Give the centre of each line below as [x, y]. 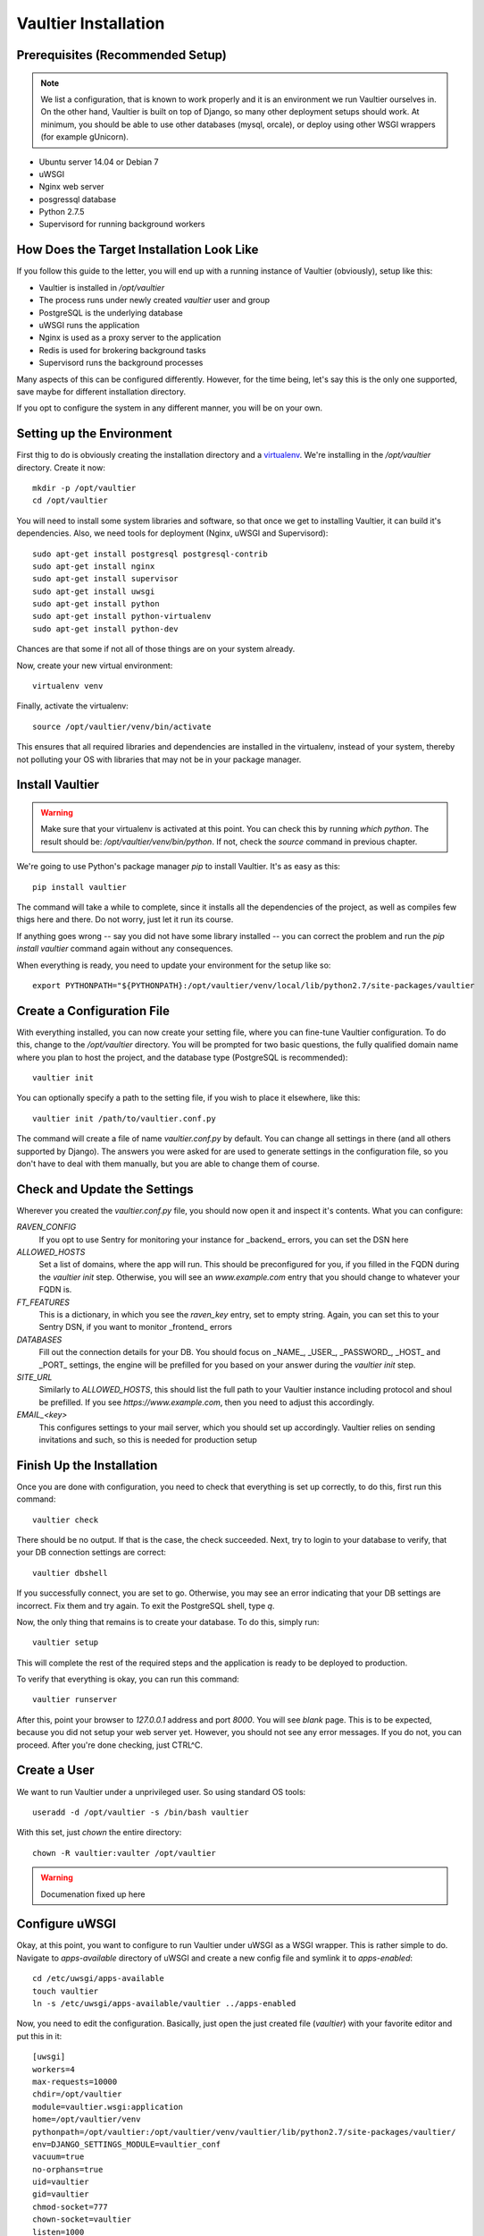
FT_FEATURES [43, 1302]
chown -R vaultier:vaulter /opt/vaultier [124, 1853]
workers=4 [54, 2069]
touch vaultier [66, 1991]
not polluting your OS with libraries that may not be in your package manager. [159, 759]
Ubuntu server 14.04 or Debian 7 [99, 162]
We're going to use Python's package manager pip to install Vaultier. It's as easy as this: [179, 867]
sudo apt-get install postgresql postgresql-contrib [150, 554]
